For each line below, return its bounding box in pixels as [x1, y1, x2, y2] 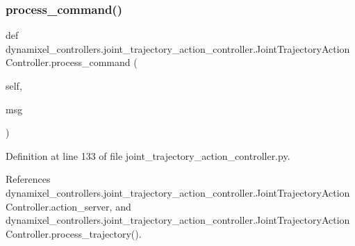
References [6, 172, 51, 186]
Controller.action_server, [6, 199, 113, 213]
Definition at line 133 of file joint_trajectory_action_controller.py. [6, 148, 290, 163]
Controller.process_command [6, 55, 131, 69]
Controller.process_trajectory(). [6, 226, 142, 240]
